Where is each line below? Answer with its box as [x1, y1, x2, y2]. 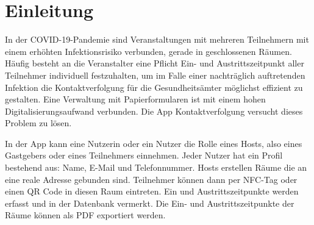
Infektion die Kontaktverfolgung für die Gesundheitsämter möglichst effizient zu [5, 80, 303, 93]
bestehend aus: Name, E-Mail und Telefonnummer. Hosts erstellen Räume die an [5, 161, 307, 174]
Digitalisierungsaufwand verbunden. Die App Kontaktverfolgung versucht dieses [5, 104, 303, 117]
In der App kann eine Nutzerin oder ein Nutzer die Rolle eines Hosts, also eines [5, 137, 302, 149]
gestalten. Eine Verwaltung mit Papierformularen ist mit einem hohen [5, 93, 266, 105]
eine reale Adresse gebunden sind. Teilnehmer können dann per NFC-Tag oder [5, 173, 298, 185]
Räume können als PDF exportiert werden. [5, 209, 166, 221]
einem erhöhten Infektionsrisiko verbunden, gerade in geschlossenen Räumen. [5, 45, 292, 57]
